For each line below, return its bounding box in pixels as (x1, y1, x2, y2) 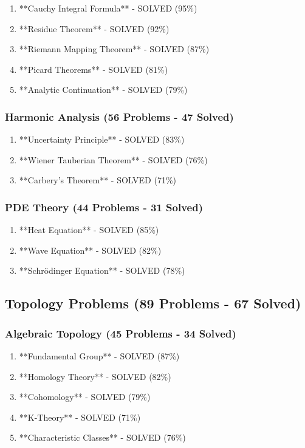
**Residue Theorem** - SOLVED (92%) (19, 22, 170, 35)
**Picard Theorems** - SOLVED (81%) (19, 63, 168, 75)
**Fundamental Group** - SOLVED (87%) (19, 349, 180, 362)
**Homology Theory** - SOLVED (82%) (19, 370, 171, 382)
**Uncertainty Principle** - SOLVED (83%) (19, 133, 185, 146)
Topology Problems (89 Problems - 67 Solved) (5, 294, 301, 313)
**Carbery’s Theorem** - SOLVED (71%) (19, 174, 177, 186)
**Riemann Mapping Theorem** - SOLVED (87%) (19, 42, 210, 55)
